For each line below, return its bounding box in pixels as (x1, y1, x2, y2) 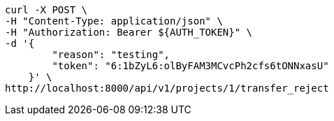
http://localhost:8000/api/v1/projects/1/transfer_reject (5, 83, 329, 94)
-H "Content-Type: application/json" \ (5, 15, 223, 27)
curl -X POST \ (5, 4, 88, 15)
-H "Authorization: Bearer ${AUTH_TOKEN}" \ (5, 27, 253, 38)
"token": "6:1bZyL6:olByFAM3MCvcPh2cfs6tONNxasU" (52, 60, 329, 71)
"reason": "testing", (52, 49, 170, 60)
